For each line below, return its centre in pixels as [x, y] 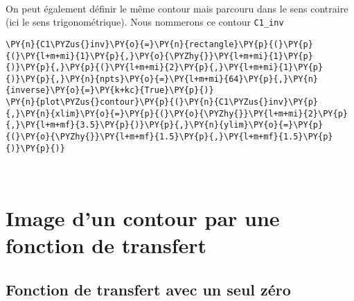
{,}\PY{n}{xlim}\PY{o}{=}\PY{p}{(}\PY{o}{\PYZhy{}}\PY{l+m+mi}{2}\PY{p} [177, 113]
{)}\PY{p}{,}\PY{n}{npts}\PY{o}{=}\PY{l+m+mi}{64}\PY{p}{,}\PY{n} [162, 79]
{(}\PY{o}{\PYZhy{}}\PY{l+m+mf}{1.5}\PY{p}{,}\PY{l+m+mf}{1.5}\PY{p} [169, 137]
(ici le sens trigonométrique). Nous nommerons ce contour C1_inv [145, 22]
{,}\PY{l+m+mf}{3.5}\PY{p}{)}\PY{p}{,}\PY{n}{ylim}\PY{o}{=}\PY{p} [165, 125]
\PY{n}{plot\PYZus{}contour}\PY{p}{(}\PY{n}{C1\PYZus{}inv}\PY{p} [162, 102]
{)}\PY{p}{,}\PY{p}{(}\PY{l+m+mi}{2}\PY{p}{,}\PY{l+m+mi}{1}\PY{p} [165, 68]
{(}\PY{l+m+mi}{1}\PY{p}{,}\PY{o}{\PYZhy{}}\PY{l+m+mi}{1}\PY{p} [159, 56]
